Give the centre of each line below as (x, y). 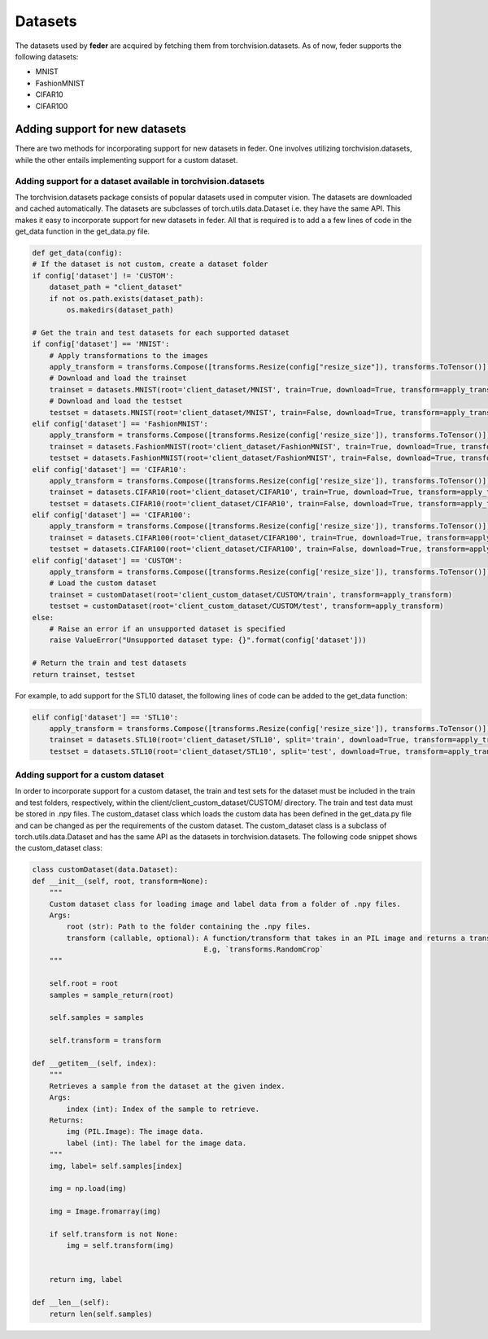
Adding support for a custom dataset (89, 775)
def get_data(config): (77, 253)
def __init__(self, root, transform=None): (120, 881)
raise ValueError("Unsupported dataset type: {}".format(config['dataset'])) (208, 640)
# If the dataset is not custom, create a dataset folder (150, 264)
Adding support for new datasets (100, 129)
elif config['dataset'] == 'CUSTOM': (107, 560)
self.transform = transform (105, 1041)
